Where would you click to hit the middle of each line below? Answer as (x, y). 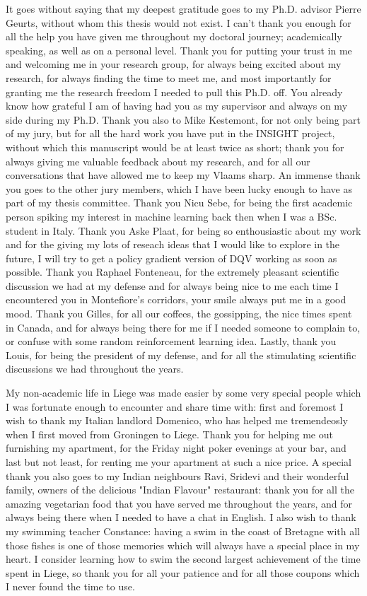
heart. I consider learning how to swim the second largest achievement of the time (183, 559)
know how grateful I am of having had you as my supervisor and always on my (177, 106)
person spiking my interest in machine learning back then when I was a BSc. (171, 216)
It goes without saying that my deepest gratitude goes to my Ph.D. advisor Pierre (183, 8)
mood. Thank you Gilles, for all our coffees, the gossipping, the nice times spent (179, 314)
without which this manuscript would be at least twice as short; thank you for (175, 147)
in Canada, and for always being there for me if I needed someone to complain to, (183, 327)
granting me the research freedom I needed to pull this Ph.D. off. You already (174, 92)
